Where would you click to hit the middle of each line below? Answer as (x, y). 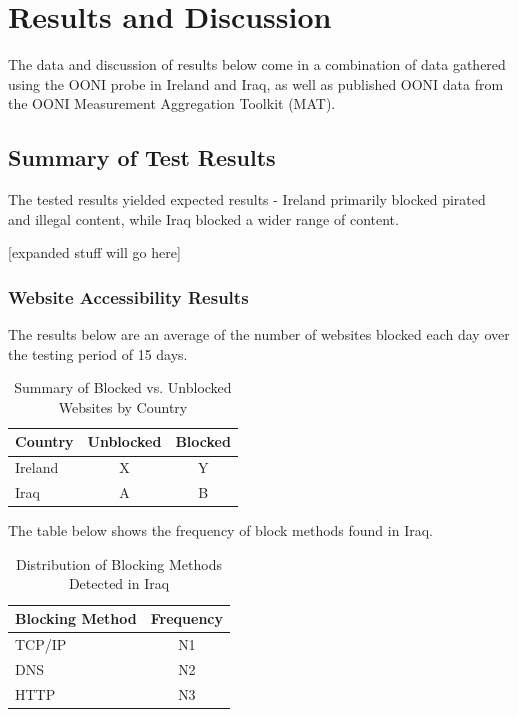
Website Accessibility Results (128, 296)
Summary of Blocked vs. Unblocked (123, 387)
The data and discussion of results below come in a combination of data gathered (257, 64)
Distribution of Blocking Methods (119, 563)
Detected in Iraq (119, 583)
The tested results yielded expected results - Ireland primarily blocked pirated (247, 199)
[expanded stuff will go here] (94, 252)
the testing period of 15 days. (98, 353)
